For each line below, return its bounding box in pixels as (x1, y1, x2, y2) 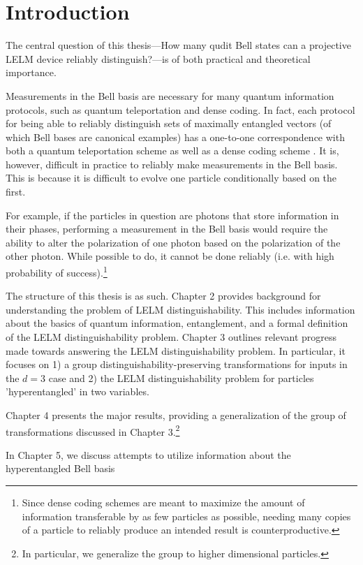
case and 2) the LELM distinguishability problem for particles (48, 370, 314, 385)
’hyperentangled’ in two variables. (6, 384, 149, 399)
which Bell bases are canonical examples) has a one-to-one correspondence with (6, 129, 345, 144)
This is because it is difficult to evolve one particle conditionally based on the (6, 170, 337, 185)
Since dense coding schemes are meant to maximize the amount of (22, 495, 305, 510)
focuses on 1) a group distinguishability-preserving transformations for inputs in (6, 357, 348, 372)
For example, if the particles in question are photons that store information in (6, 207, 339, 222)
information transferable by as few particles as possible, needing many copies (22, 508, 351, 523)
